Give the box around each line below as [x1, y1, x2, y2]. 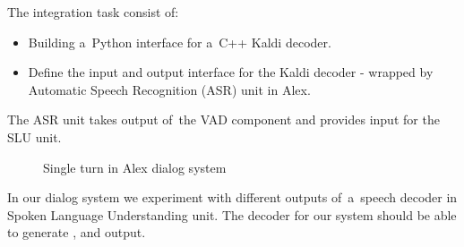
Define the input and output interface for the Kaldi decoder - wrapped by [28, 63, 434, 81]
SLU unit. [7, 127, 62, 146]
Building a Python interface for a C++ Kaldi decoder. [28, 32, 331, 51]
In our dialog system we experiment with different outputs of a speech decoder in [7, 188, 458, 207]
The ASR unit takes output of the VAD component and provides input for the [7, 110, 440, 129]
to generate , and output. [7, 223, 146, 242]
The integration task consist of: [7, 3, 179, 21]
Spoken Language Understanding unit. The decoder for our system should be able [7, 205, 457, 224]
